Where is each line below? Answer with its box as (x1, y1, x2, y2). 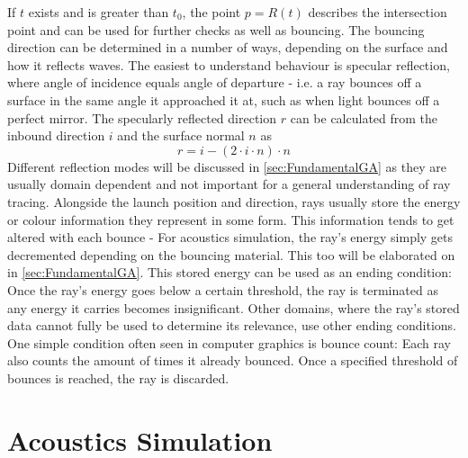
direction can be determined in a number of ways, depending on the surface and (7, 38, 448, 57)
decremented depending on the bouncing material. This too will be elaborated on (7, 245, 455, 264)
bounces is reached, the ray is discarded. (7, 368, 229, 387)
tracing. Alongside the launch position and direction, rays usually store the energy (7, 192, 461, 211)
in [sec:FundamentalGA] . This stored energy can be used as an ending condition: (7, 263, 452, 282)
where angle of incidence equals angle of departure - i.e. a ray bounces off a (7, 73, 422, 92)
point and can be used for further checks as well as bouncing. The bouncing (7, 20, 425, 39)
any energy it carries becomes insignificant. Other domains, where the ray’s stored (7, 298, 460, 317)
